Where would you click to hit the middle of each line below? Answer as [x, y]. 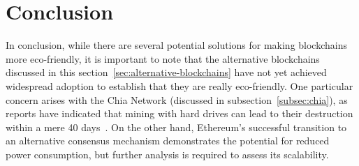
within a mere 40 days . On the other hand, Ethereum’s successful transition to [176, 127]
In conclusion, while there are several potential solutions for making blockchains [176, 45]
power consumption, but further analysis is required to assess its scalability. [167, 154]
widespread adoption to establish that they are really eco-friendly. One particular [179, 85]
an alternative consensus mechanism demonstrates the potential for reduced [168, 141]
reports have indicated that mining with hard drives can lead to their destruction [179, 113]
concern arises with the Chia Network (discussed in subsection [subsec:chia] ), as [177, 99]
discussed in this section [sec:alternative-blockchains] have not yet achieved [166, 72]
